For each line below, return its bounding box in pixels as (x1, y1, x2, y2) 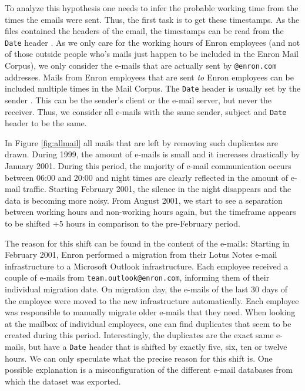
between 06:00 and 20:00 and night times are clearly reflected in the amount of (5, 171, 289, 183)
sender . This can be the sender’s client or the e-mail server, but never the (5, 93, 272, 106)
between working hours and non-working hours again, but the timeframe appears (5, 205, 296, 218)
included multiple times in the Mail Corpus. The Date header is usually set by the (5, 82, 301, 95)
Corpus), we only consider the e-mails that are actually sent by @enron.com (5, 59, 277, 72)
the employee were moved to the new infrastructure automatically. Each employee (5, 294, 299, 306)
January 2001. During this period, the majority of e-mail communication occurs (5, 159, 291, 171)
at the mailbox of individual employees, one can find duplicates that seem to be (5, 317, 291, 329)
